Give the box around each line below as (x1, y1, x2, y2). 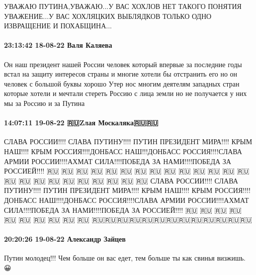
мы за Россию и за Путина (4, 97, 85, 108)
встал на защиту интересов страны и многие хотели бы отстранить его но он (4, 69, 238, 79)
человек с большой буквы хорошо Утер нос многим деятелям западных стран (4, 78, 240, 89)
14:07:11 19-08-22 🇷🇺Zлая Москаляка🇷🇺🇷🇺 (4, 117, 159, 128)
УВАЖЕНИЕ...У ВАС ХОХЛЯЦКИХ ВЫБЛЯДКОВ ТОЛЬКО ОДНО (4, 10, 212, 21)
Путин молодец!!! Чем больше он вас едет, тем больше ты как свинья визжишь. (4, 253, 246, 263)
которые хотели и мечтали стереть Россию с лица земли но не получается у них (4, 88, 247, 98)
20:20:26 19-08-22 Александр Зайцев (4, 234, 126, 244)
